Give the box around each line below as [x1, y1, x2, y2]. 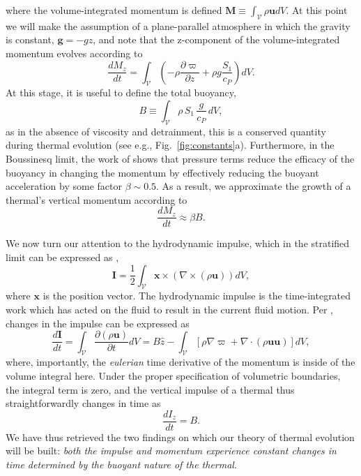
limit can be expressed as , [6, 249, 119, 264]
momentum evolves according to [6, 45, 143, 60]
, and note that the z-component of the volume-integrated [93, 32, 340, 47]
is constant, [6, 32, 54, 47]
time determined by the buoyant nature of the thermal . [6, 457, 237, 472]
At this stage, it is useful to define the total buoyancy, [6, 85, 236, 100]
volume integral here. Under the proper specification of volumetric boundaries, [6, 369, 341, 383]
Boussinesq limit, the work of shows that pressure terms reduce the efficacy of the [6, 151, 355, 165]
